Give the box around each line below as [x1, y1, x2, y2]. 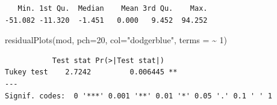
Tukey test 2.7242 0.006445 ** [5, 68, 178, 77]
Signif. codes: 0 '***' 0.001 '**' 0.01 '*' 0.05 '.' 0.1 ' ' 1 [5, 91, 272, 100]
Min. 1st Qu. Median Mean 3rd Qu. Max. [17, 4, 208, 13]
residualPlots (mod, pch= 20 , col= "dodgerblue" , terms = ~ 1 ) [5, 34, 227, 46]
